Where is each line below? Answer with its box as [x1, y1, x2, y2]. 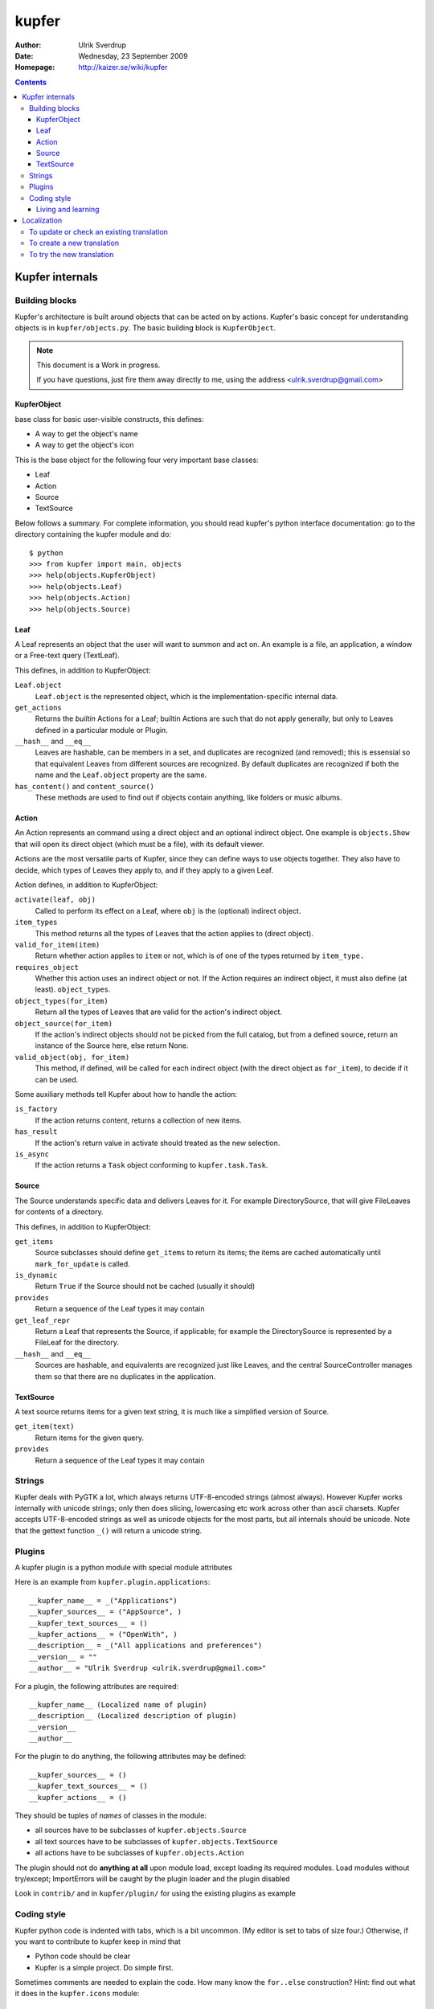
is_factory [14, 1105, 58, 1114]
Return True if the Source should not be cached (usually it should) [35, 1282, 256, 1291]
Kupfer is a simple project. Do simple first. [35, 1962, 174, 1972]
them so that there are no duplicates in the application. [35, 1371, 216, 1381]
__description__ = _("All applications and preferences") [29, 1641, 263, 1651]
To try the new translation [29, 249, 114, 259]
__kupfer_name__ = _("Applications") [29, 1596, 178, 1605]
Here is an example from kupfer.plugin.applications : [14, 1577, 211, 1587]
